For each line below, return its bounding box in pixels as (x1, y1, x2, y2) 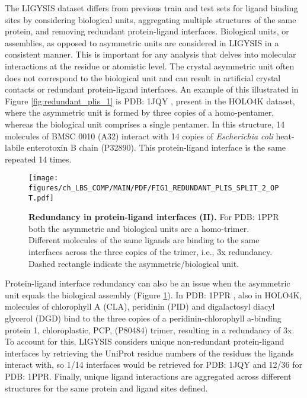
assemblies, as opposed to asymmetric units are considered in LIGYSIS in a (5, 36, 279, 49)
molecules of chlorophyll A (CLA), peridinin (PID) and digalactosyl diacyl (5, 300, 275, 313)
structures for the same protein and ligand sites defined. (5, 381, 208, 394)
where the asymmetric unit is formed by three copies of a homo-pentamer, (5, 106, 274, 119)
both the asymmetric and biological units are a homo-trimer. (28, 222, 250, 234)
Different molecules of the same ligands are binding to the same (28, 234, 260, 246)
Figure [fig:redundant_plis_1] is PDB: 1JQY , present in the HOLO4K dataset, (5, 94, 295, 107)
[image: (28, 174, 59, 183)
